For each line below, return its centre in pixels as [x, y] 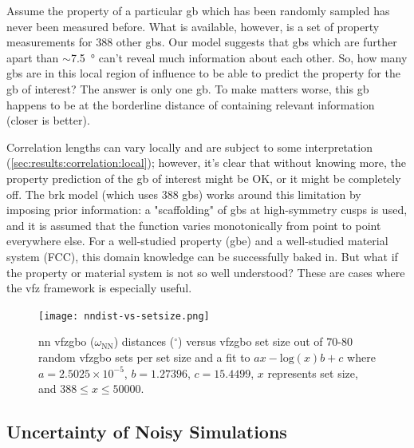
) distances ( [144, 341]
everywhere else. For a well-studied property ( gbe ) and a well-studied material [197, 241]
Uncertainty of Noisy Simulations [147, 432]
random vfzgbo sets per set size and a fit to [144, 357]
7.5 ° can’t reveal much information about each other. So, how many [239, 57]
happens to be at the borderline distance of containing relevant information [191, 104]
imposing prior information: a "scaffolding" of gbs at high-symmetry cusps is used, [207, 210]
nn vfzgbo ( [67, 341]
